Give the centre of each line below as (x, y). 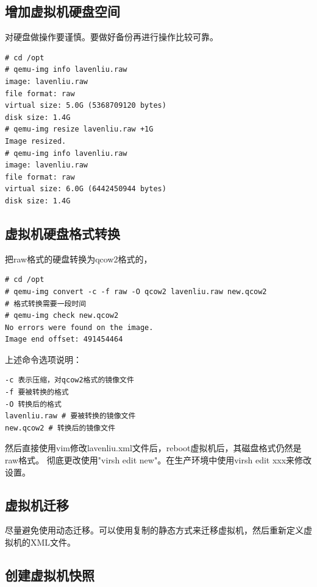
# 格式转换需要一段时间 (46, 304)
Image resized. (36, 141)
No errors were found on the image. (79, 327)
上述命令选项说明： (43, 359)
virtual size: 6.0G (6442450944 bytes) (86, 189)
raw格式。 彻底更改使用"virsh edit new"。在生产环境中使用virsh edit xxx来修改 (158, 460)
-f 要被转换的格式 (37, 392)
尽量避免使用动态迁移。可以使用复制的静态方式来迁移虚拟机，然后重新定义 (154, 530)
